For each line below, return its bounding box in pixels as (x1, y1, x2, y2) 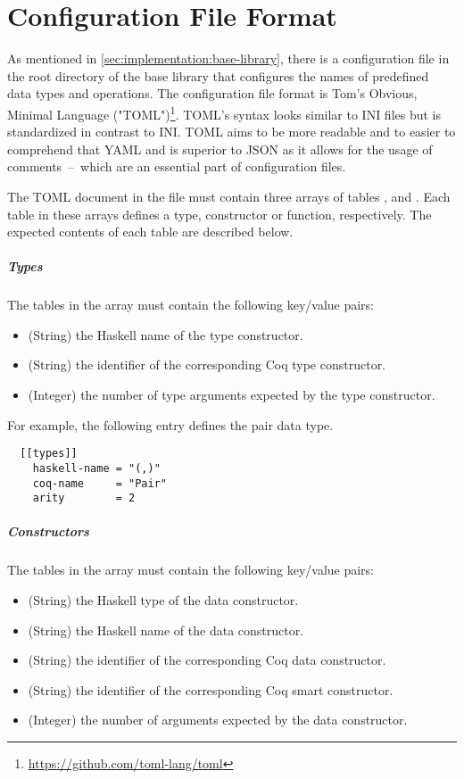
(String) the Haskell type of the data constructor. (28, 591, 299, 609)
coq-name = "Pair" (32, 477, 167, 490)
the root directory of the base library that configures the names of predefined (7, 66, 429, 85)
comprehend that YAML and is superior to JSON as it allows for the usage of (7, 139, 433, 158)
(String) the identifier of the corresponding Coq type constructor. (28, 355, 386, 374)
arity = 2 (32, 492, 136, 505)
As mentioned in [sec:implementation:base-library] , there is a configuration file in (7, 49, 450, 68)
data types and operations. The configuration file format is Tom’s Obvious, (7, 84, 418, 103)
